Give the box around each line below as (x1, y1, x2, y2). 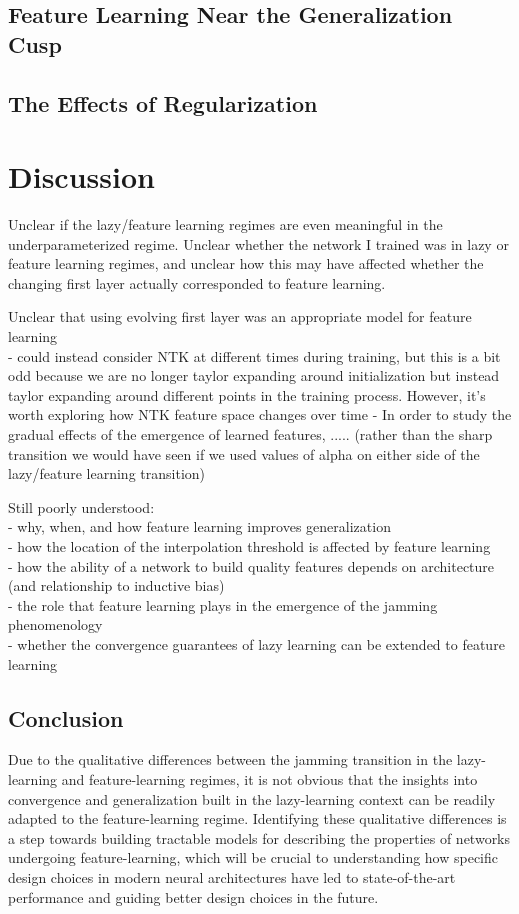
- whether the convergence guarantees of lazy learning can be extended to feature (8, 633, 505, 654)
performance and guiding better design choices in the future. (8, 886, 379, 907)
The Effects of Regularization (8, 87, 318, 118)
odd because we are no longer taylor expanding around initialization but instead (8, 365, 500, 386)
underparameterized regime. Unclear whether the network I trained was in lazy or (8, 233, 509, 254)
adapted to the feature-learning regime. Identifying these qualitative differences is (8, 808, 507, 829)
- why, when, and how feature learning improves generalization (8, 516, 391, 537)
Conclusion (8, 702, 124, 733)
